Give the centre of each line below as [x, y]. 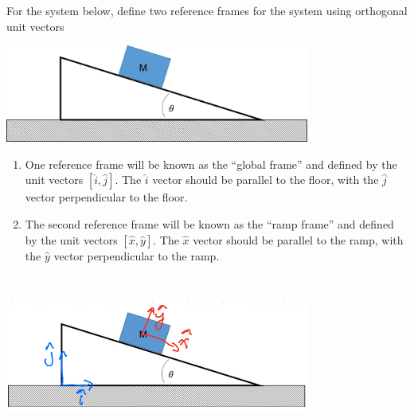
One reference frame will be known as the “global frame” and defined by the [211, 164]
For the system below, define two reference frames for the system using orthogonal [207, 10]
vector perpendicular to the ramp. [137, 255]
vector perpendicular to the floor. [106, 197]
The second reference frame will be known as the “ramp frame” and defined [209, 224]
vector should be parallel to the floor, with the [266, 180]
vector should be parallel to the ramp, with [298, 239]
